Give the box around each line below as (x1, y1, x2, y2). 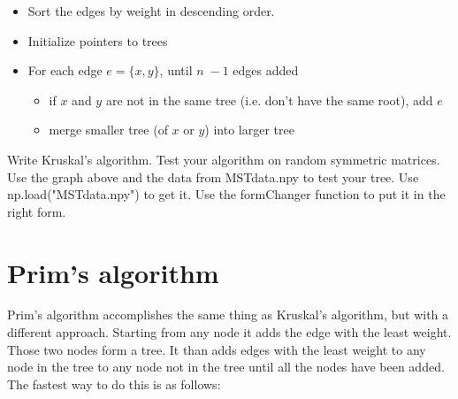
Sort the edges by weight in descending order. (27, 2, 275, 19)
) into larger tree (204, 120, 294, 139)
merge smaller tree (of (49, 120, 168, 139)
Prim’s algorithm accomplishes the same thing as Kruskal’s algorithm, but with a (7, 305, 449, 324)
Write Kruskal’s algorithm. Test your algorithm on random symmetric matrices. (7, 150, 440, 168)
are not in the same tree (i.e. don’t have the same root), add (105, 90, 433, 109)
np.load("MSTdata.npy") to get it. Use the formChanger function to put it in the (7, 185, 446, 203)
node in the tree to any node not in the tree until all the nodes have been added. (7, 357, 445, 376)
